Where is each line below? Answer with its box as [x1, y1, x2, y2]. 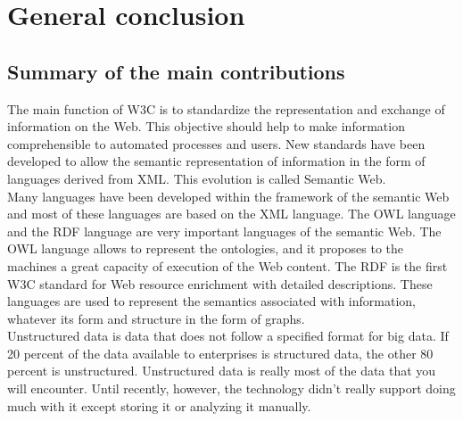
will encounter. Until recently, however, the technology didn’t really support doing [7, 379, 456, 398]
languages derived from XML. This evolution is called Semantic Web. [7, 169, 386, 187]
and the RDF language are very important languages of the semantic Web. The [7, 221, 442, 240]
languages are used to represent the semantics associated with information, [7, 292, 416, 310]
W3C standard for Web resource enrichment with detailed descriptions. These [7, 274, 433, 293]
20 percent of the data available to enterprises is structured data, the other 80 [7, 343, 434, 362]
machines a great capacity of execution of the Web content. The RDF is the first [7, 256, 448, 275]
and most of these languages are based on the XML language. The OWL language [7, 204, 456, 223]
